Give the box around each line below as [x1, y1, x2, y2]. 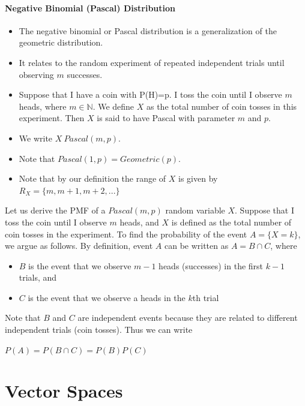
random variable [165, 204, 225, 216]
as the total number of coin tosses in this [146, 100, 297, 112]
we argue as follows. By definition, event [5, 239, 153, 252]
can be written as [164, 239, 229, 252]
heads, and [119, 215, 159, 228]
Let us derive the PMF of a [5, 204, 106, 216]
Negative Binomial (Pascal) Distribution [5, 1, 176, 14]
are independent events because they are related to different [77, 311, 298, 324]
